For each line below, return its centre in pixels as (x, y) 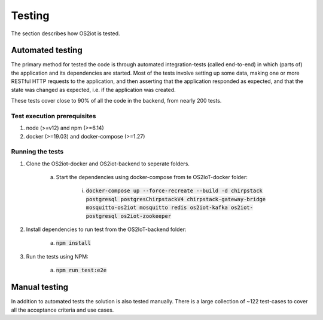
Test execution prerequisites (54, 116)
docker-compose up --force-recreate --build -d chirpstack (174, 191)
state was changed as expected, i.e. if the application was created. (93, 90)
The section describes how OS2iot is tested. (65, 33)
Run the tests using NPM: (57, 256)
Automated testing (47, 50)
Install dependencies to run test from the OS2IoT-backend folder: (106, 229)
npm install (73, 243)
